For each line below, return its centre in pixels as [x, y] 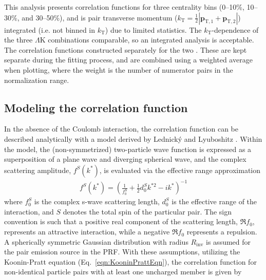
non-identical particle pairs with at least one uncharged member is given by [123, 272]
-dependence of [235, 29]
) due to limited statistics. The [153, 29]
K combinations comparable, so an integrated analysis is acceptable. [147, 40]
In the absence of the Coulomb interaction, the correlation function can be [121, 129]
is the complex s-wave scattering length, [97, 201]
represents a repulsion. [222, 232]
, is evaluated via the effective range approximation [180, 170]
